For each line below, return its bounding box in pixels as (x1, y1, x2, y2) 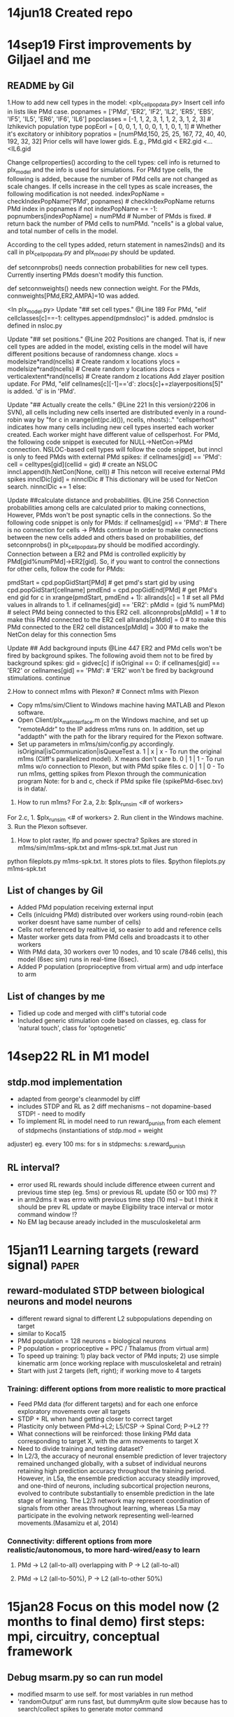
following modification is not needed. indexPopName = (7, 189, 166, 197)
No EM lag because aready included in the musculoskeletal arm (17, 1217, 201, 1226)
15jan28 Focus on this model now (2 (7, 1599, 220, 1615)
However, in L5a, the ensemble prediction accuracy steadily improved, (17, 1474, 220, 1482)
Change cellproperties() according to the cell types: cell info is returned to (7, 158, 221, 166)
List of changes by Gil (7, 884, 103, 896)
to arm (17, 970, 37, 978)
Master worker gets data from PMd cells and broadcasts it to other (17, 933, 210, 941)
